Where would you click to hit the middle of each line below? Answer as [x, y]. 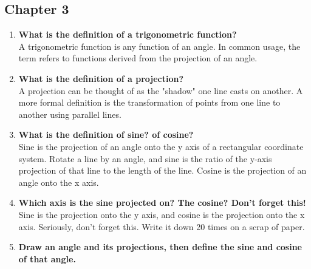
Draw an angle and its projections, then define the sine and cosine [160, 247]
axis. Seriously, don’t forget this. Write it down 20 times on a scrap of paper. [162, 226]
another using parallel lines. [70, 114]
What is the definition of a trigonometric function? [128, 34]
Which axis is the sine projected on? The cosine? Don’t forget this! [162, 203]
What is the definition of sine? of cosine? [106, 134]
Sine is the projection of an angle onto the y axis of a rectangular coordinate [161, 146]
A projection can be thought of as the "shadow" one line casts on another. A [161, 90]
